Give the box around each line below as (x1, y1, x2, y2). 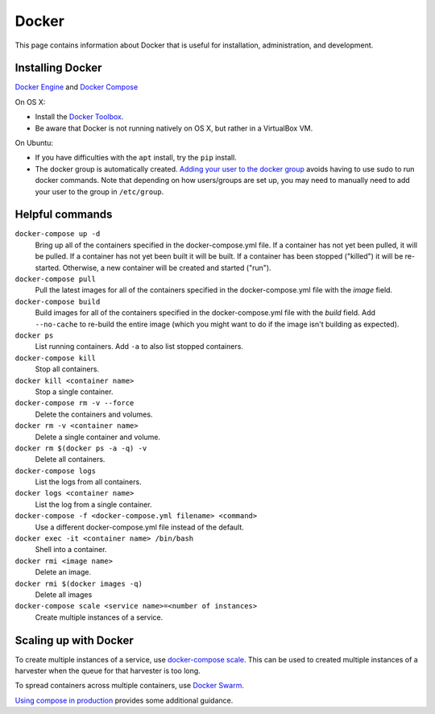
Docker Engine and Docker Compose (14, 82, 139, 92)
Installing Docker (14, 61, 102, 75)
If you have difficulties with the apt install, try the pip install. (35, 153, 237, 163)
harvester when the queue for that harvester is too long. (14, 666, 201, 676)
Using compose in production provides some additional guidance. (14, 695, 234, 705)
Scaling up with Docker (14, 633, 134, 647)
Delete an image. (35, 567, 92, 577)
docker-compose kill (14, 353, 97, 363)
